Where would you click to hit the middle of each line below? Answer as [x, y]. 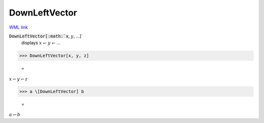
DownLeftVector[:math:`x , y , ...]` [46, 36]
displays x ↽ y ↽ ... [41, 43]
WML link [19, 27]
